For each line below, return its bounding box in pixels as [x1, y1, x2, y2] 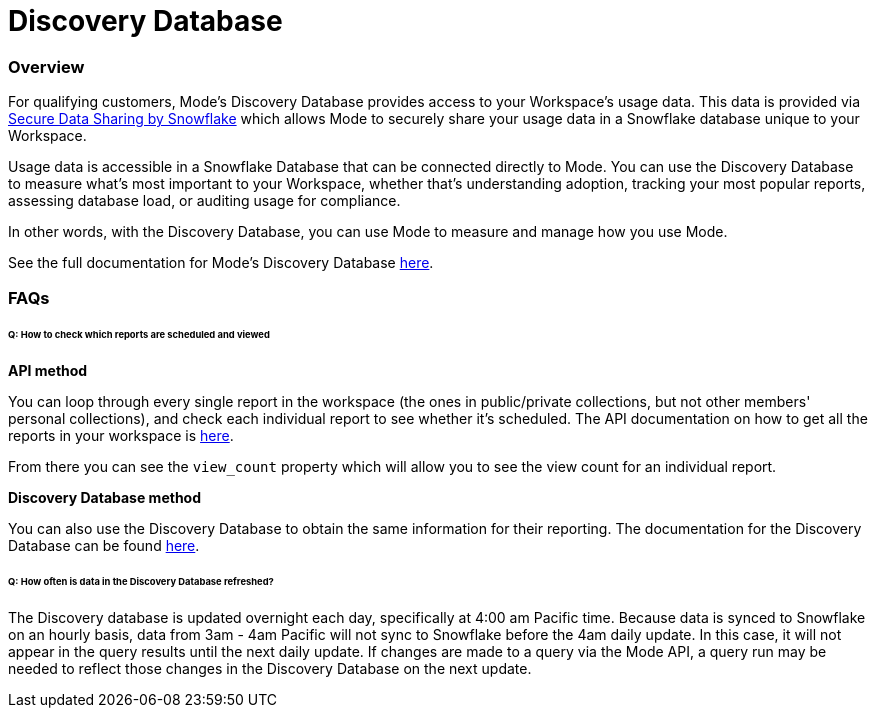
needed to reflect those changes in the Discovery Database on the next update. [8, 659, 532, 677]
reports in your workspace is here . [8, 427, 234, 445]
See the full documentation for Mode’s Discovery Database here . [8, 254, 434, 272]
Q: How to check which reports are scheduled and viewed [8, 329, 270, 341]
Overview [8, 56, 85, 77]
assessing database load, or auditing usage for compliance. [8, 192, 401, 210]
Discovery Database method [8, 489, 202, 507]
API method [8, 362, 88, 380]
